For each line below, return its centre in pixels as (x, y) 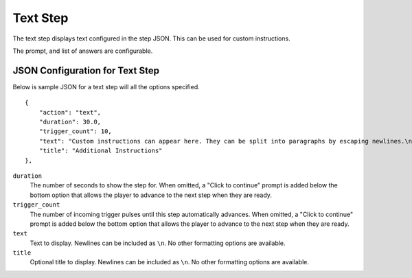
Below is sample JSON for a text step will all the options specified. (106, 86)
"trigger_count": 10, (76, 131)
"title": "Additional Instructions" (101, 151)
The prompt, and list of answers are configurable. (83, 51)
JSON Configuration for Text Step (86, 70)
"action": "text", (70, 112)
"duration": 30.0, (70, 122)
